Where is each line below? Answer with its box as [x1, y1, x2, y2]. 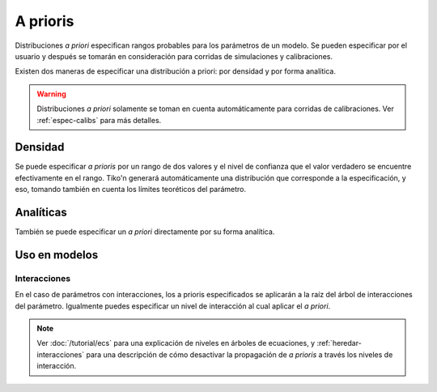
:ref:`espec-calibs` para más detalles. [36, 115, 162, 125]
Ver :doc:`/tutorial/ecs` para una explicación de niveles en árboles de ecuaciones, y [36, 339, 316, 348]
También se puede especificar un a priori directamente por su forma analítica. [15, 227, 275, 236]
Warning [36, 89, 66, 99]
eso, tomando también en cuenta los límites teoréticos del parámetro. [15, 185, 247, 194]
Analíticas [15, 206, 68, 219]
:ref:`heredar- [316, 339, 362, 348]
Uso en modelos [15, 248, 99, 262]
